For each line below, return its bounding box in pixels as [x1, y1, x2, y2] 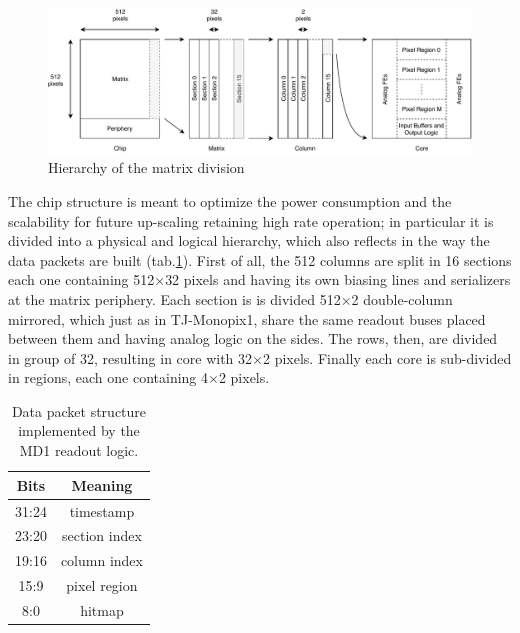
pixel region [66, 575, 138, 596]
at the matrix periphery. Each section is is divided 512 [8, 288, 341, 309]
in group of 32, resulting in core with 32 [8, 347, 253, 368]
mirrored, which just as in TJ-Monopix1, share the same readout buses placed [8, 308, 486, 329]
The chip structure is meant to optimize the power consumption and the [8, 190, 452, 211]
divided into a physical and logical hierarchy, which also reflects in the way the [8, 230, 490, 251]
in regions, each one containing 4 [8, 367, 209, 388]
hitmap [80, 599, 124, 620]
